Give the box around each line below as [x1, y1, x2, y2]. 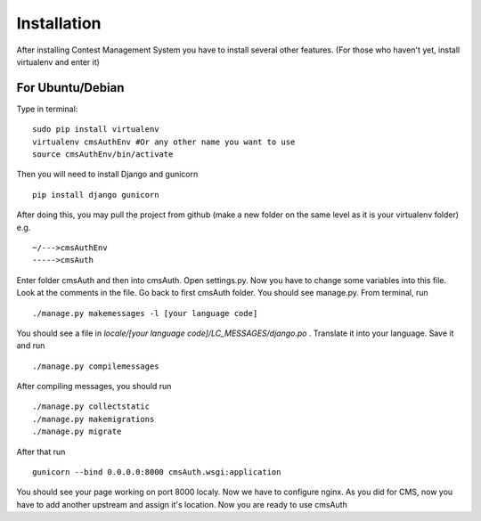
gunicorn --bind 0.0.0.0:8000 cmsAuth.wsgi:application [32, 468, 281, 477]
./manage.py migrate [32, 427, 122, 436]
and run [16, 340, 45, 351]
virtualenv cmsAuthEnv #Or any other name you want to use [32, 136, 296, 147]
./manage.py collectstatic [32, 402, 151, 411]
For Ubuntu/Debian [16, 80, 125, 95]
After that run [16, 446, 66, 457]
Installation [16, 13, 102, 33]
